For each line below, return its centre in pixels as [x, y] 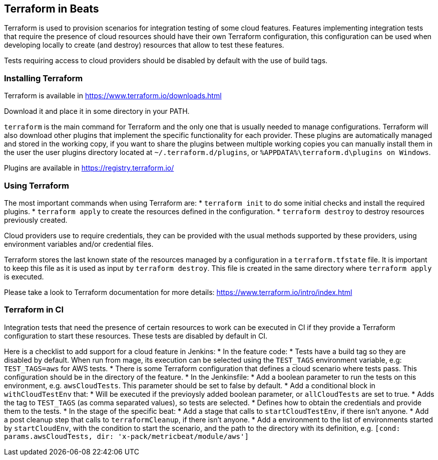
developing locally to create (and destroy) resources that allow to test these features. [144, 45]
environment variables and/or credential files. [79, 244]
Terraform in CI [34, 310]
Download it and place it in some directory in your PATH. [97, 111]
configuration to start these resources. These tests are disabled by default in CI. [136, 336]
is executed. [24, 276]
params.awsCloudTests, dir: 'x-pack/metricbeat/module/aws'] [126, 436]
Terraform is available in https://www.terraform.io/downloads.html [113, 96]
